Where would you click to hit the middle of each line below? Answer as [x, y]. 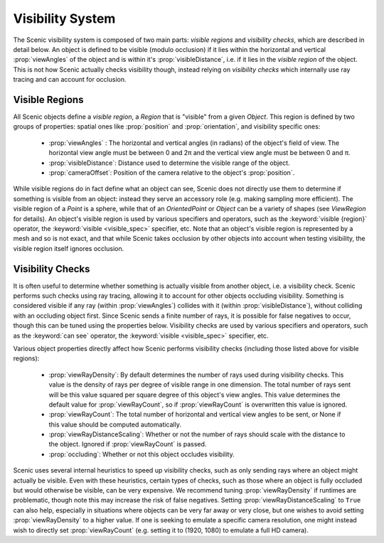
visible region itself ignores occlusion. [69, 248]
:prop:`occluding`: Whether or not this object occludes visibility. [142, 454]
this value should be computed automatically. [115, 424]
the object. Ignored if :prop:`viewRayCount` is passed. [128, 444]
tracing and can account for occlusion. [70, 80]
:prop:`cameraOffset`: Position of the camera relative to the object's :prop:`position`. [172, 172]
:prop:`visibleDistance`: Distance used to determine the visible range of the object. [170, 163]
